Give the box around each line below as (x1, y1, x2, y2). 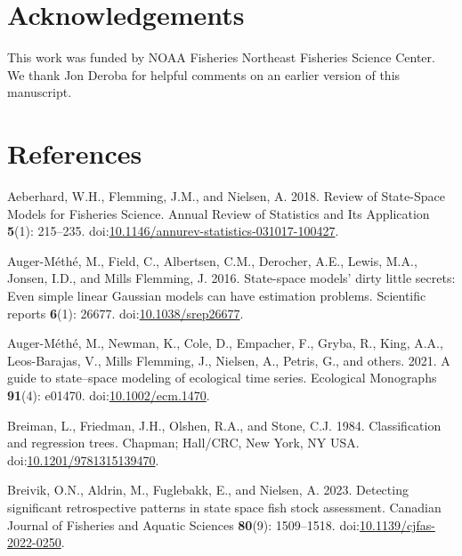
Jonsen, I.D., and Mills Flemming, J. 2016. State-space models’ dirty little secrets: (7, 269, 456, 287)
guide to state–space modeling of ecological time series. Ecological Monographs (7, 368, 437, 387)
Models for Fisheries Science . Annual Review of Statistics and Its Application (7, 204, 430, 222)
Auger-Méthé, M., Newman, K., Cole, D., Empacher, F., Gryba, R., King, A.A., (7, 334, 443, 352)
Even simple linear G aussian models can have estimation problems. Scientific (7, 286, 426, 304)
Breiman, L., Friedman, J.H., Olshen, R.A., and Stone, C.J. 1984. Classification (7, 415, 442, 434)
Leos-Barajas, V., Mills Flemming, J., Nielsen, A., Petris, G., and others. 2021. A (7, 351, 450, 369)
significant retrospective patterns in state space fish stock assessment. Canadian (7, 497, 442, 516)
